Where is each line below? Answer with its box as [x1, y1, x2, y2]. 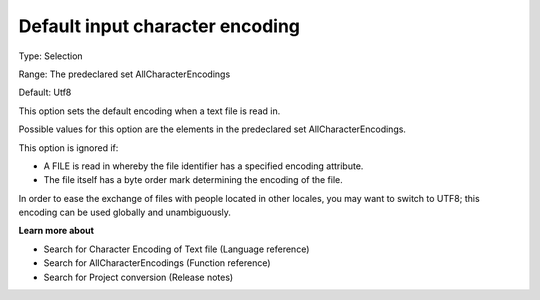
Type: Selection [18, 50, 84, 62]
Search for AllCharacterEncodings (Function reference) [43, 257, 271, 269]
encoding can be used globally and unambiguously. [18, 206, 232, 219]
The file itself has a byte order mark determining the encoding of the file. [43, 174, 344, 186]
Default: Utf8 [18, 86, 72, 99]
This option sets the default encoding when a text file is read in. [18, 105, 281, 117]
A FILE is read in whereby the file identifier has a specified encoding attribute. [43, 160, 364, 172]
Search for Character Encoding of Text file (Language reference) [43, 243, 310, 255]
